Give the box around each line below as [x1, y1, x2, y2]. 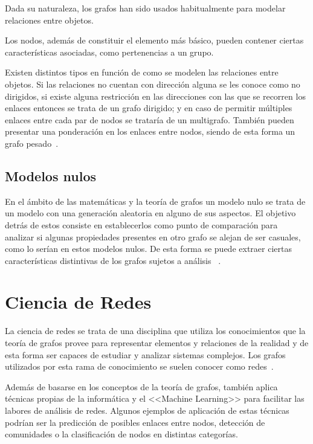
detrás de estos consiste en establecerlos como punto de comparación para [5, 218, 278, 231]
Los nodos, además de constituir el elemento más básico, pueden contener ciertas [5, 34, 304, 47]
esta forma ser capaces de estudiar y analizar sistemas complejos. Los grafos [5, 348, 286, 361]
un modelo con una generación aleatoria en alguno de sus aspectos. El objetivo [5, 207, 296, 219]
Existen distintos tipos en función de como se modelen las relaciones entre [5, 66, 279, 79]
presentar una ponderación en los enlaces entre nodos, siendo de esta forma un [5, 125, 295, 138]
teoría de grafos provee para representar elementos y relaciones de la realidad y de [5, 336, 309, 349]
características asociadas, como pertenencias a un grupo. [5, 45, 214, 58]
